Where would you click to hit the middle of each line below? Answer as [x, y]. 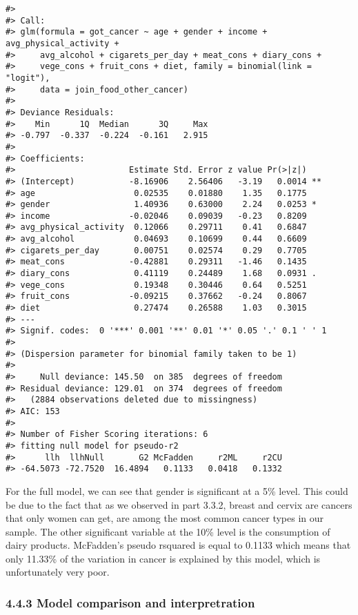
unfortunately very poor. [58, 572]
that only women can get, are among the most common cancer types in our [165, 518]
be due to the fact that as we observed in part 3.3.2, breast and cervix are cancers [179, 504]
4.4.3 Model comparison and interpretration [130, 602]
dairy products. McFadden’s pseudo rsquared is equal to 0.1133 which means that [178, 545]
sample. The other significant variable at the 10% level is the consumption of [168, 531]
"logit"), [28, 78]
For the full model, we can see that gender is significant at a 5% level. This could [177, 490]
